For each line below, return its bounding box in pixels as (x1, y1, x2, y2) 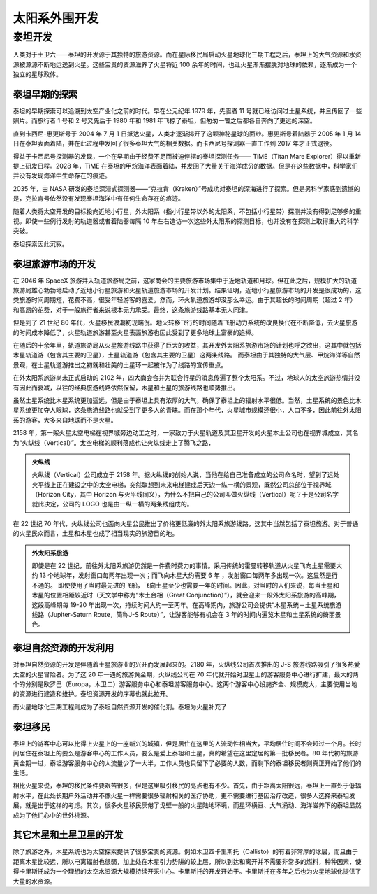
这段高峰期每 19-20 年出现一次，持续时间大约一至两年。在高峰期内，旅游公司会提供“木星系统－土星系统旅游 (31, 600, 342, 609)
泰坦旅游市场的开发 (13, 257, 96, 269)
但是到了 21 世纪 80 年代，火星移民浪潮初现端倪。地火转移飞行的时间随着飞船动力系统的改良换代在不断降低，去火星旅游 (13, 318, 358, 327)
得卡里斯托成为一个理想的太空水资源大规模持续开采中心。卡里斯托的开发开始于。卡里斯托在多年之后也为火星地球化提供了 (13, 867, 362, 876)
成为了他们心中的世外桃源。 (13, 811, 93, 819)
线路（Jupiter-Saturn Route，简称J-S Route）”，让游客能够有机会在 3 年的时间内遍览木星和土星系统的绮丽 (31, 611, 335, 618)
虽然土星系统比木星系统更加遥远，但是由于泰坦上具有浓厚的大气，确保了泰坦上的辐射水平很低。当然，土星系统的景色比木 (13, 396, 362, 404)
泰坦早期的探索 (13, 88, 77, 100)
